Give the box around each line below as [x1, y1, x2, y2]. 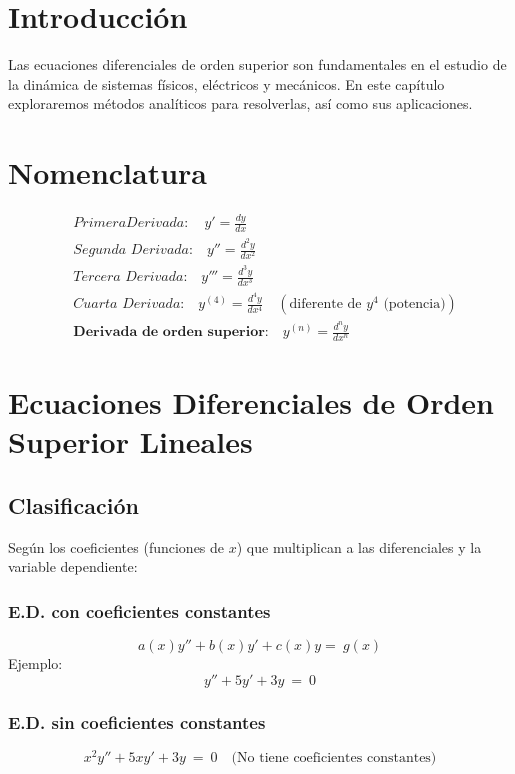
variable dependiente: [8, 556, 138, 577]
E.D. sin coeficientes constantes [8, 709, 266, 734]
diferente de [289, 297, 362, 312]
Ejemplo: [8, 653, 63, 674]
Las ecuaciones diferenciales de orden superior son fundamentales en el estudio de [8, 54, 507, 75]
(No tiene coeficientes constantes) [231, 751, 437, 765]
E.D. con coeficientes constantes [8, 598, 271, 623]
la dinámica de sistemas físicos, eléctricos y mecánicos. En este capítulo [8, 73, 445, 94]
